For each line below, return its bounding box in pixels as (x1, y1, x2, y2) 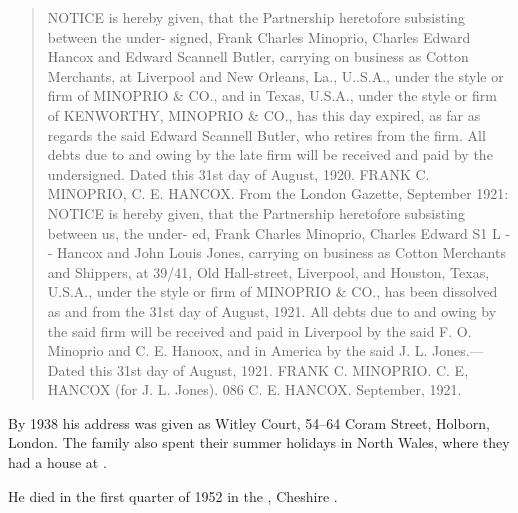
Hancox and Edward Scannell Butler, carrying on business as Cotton (47, 46, 469, 67)
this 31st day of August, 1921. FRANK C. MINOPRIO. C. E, (89, 359, 469, 380)
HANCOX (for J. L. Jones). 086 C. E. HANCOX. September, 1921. (47, 379, 462, 400)
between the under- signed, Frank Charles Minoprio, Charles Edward (47, 26, 471, 47)
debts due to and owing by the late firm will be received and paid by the (47, 144, 493, 165)
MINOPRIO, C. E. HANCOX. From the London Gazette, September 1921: (47, 183, 509, 204)
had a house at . (8, 452, 107, 473)
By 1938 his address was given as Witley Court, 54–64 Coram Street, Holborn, (8, 412, 490, 433)
